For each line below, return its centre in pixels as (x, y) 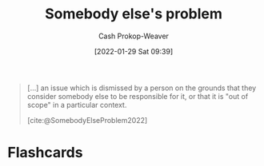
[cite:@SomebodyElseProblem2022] (87, 120)
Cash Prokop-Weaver (134, 36)
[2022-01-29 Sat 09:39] (134, 51)
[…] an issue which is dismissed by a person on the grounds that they (142, 88)
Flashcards (45, 153)
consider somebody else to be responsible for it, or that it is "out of (138, 96)
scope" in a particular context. (77, 105)
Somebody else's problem (134, 14)
